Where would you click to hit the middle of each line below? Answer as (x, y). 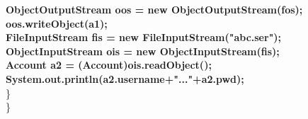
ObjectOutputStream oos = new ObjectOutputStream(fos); (154, 9)
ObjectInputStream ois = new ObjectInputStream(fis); (143, 51)
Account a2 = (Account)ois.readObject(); (109, 65)
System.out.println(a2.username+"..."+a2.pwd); (125, 78)
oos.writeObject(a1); (57, 23)
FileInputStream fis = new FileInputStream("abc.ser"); (144, 37)
